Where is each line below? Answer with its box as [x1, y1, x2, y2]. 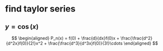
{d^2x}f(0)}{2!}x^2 [6, 40, 43, 46]
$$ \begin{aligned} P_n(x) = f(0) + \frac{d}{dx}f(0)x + [11, 35, 120, 41]
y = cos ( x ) [5, 23, 39, 31]
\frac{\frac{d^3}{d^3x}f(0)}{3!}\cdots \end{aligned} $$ [48, 40, 158, 46]
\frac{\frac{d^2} [120, 35, 153, 41]
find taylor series [5, 3, 76, 14]
